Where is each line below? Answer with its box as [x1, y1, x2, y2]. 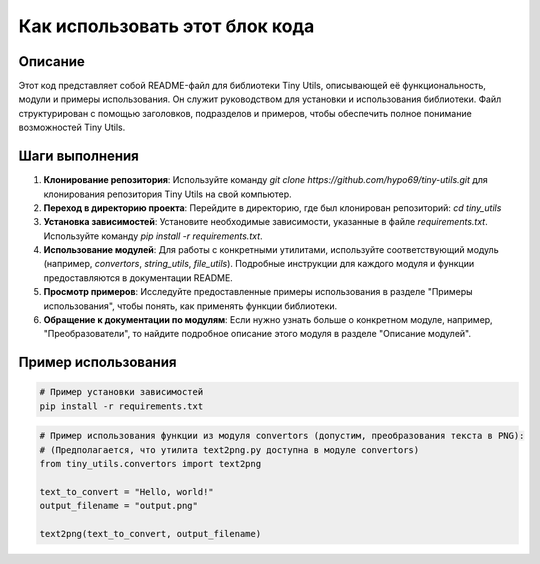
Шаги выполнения [18, 148, 139, 165]
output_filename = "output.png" [39, 500, 199, 512]
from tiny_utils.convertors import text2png [39, 458, 262, 470]
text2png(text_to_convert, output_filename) [39, 528, 262, 540]
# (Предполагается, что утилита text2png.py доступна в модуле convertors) [39, 444, 420, 455]
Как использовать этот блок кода [18, 15, 315, 37]
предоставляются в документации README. [43, 271, 234, 284]
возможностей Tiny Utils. [18, 121, 126, 134]
